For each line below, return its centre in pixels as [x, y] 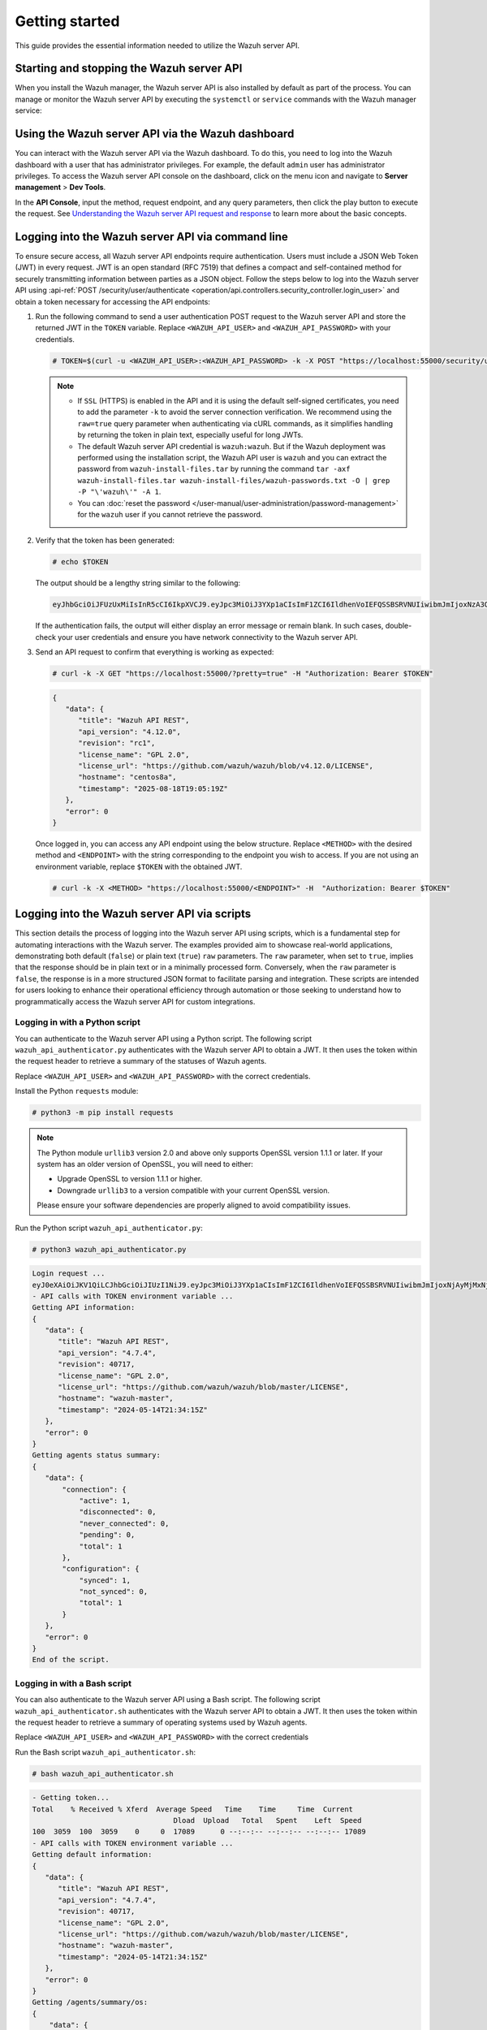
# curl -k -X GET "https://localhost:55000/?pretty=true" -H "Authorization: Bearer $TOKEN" [243, 674]
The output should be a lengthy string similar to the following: [138, 583]
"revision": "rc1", [117, 743]
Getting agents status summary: [97, 1455]
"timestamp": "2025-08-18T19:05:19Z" [153, 788]
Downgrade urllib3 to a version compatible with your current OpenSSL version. [194, 1190]
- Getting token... [71, 1798]
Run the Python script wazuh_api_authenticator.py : [109, 1228]
